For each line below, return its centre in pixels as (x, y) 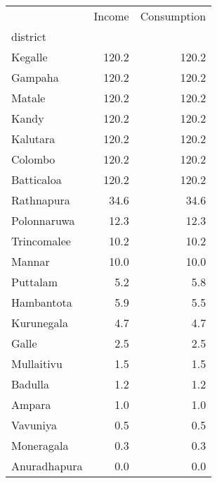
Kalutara (33, 139)
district (29, 36)
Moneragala (40, 445)
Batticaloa (37, 179)
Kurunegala (40, 323)
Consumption (173, 16)
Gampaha (35, 77)
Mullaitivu (37, 363)
